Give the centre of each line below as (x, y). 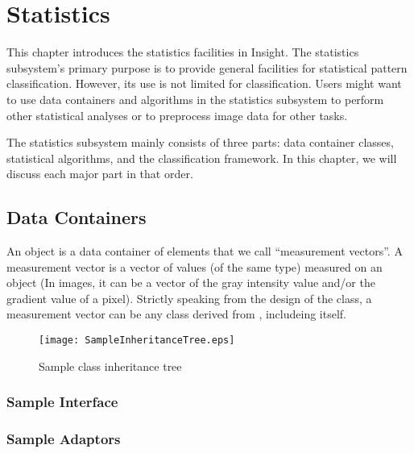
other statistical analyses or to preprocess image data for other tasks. (177, 115)
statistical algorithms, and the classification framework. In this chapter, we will (202, 158)
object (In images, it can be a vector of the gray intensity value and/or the (191, 283)
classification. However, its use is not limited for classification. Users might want (204, 83)
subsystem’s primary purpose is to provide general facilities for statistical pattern (207, 67)
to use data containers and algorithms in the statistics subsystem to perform (195, 99)
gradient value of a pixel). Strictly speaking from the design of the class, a (189, 298)
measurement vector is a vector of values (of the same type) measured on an (195, 266)
